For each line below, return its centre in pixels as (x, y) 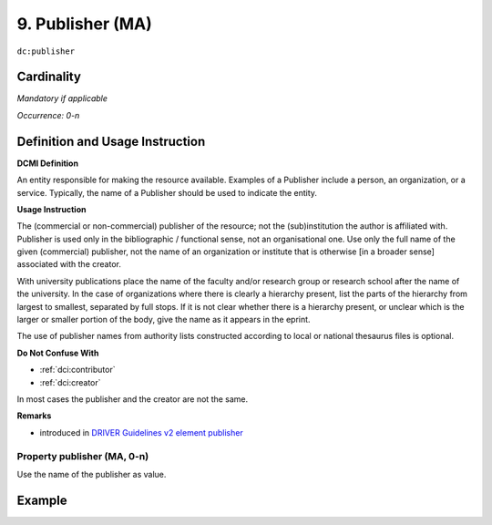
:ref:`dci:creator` (70, 382)
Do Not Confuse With (58, 353)
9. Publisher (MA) (84, 24)
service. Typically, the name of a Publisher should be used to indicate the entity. (167, 192)
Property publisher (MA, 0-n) (83, 456)
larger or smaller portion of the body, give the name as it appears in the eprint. (164, 320)
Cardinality (49, 77)
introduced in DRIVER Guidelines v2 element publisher (141, 432)
